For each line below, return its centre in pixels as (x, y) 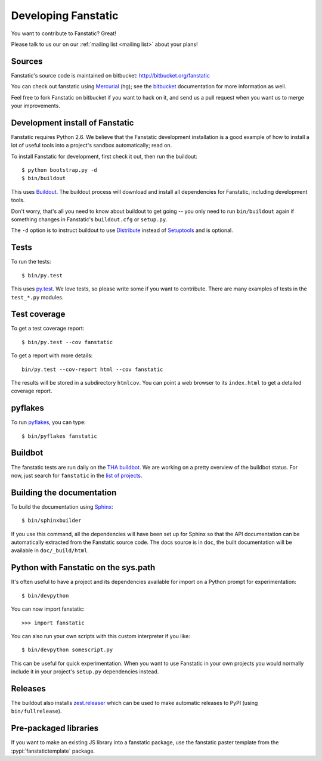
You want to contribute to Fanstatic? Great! (64, 33)
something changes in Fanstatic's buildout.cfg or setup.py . (89, 219)
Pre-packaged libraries (55, 728)
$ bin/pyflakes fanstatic (60, 436)
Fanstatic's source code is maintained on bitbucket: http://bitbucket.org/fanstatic (110, 75)
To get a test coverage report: (48, 329)
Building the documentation (64, 492)
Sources (27, 61)
